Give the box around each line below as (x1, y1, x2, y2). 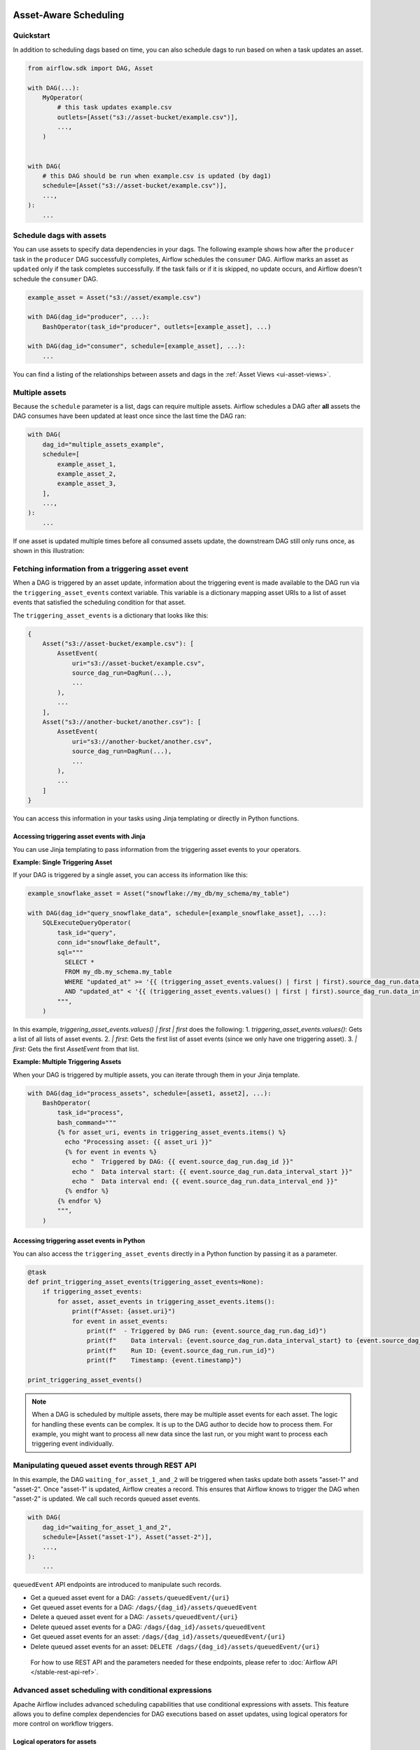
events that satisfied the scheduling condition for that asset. (13, 598, 186, 607)
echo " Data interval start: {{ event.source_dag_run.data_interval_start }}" (71, 1168, 353, 1175)
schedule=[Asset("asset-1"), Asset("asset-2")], (42, 1533, 213, 1541)
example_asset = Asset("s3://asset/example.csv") (27, 293, 202, 301)
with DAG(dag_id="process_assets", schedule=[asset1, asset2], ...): (27, 1089, 272, 1097)
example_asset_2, (57, 470, 117, 477)
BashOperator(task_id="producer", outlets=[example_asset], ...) (42, 323, 272, 330)
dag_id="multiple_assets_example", (42, 440, 164, 448)
